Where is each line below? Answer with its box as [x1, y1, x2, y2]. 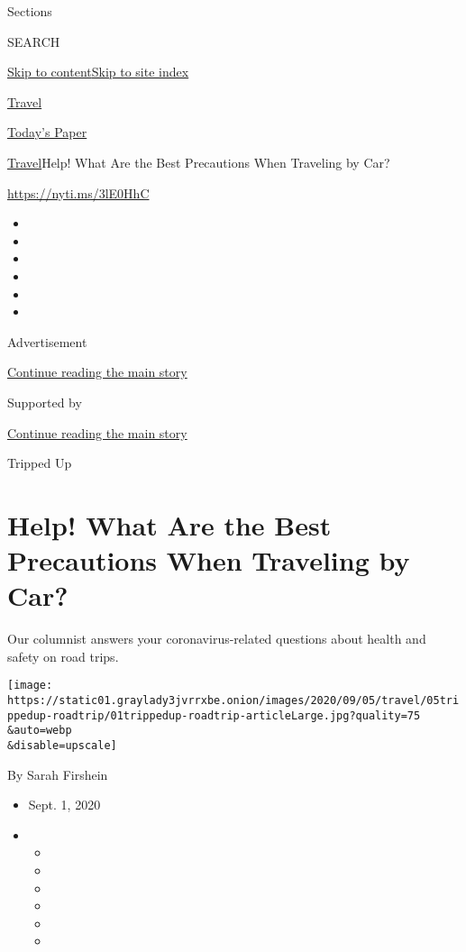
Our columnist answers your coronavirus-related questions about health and [7, 629, 426, 648]
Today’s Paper [7, 123, 87, 142]
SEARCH [7, 32, 60, 50]
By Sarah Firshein [7, 764, 108, 783]
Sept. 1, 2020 [28, 795, 101, 814]
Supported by [7, 392, 82, 411]
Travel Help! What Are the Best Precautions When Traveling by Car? [7, 152, 390, 171]
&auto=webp [7, 724, 72, 737]
